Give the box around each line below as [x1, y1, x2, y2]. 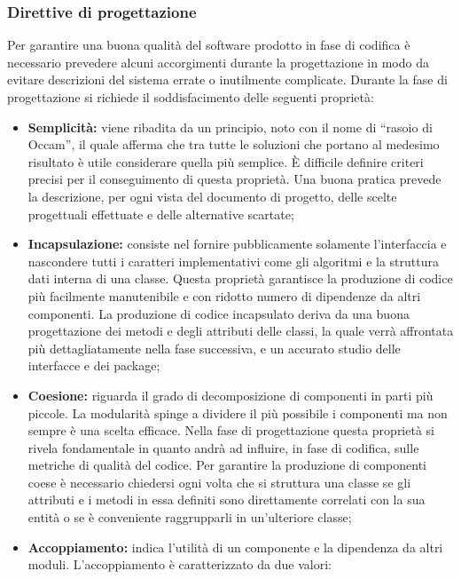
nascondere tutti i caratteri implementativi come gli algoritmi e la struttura [27, 251, 439, 270]
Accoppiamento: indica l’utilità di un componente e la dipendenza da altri [27, 537, 443, 556]
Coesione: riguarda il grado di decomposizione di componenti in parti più [27, 385, 434, 404]
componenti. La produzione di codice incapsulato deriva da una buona [27, 304, 410, 322]
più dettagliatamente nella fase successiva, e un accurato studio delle [27, 338, 401, 357]
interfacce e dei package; [27, 356, 160, 375]
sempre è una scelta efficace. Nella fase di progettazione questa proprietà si [27, 421, 434, 440]
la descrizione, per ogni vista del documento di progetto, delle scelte [27, 186, 397, 205]
